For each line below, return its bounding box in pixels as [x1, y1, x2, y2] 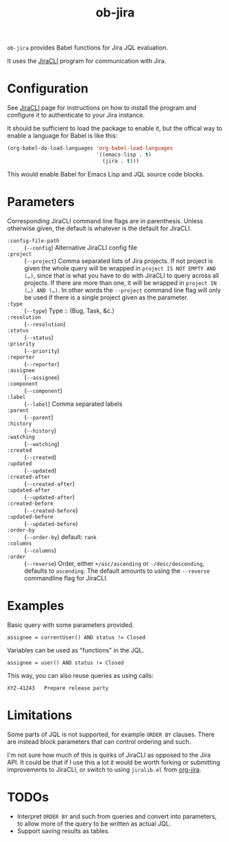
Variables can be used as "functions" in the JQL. [7, 646, 145, 654]
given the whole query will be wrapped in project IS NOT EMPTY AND [24, 264, 216, 272]
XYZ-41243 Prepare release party [7, 685, 109, 692]
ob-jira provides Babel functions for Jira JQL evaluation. [7, 43, 169, 52]
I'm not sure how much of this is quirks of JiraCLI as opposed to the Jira [7, 751, 211, 759]
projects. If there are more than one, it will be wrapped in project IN [24, 278, 217, 286]
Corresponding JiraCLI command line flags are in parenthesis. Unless [7, 216, 204, 225]
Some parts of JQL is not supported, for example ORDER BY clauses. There [7, 730, 215, 738]
